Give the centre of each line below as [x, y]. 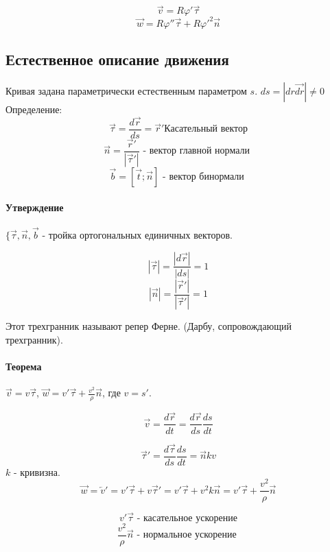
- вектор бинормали [203, 177]
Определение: [34, 109]
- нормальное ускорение [187, 535]
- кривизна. [37, 471]
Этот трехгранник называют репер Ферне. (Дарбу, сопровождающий [149, 326]
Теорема [24, 367]
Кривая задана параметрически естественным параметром [126, 90]
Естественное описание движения [117, 59]
